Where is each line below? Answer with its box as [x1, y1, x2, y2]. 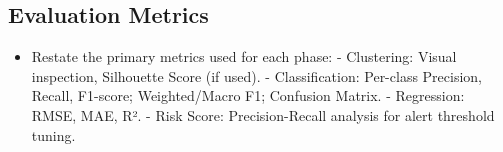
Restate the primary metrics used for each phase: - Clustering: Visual [31, 46, 457, 67]
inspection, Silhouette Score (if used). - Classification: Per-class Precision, [31, 65, 483, 86]
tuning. [31, 124, 76, 145]
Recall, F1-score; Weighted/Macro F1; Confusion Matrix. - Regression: [31, 85, 465, 106]
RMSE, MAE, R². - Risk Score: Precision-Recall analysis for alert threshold [31, 104, 495, 125]
